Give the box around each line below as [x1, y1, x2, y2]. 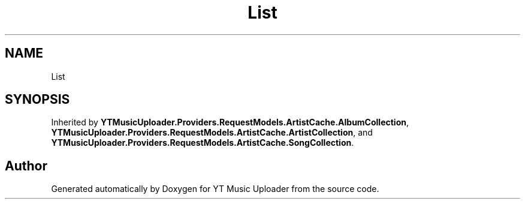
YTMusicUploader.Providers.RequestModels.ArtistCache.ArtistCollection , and [51, 127, 373, 138]
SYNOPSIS [5, 92, 70, 107]
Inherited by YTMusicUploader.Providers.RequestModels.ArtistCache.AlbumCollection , [51, 117, 409, 128]
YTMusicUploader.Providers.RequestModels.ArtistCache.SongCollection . [51, 137, 354, 148]
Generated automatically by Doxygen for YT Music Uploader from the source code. [51, 184, 379, 194]
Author [5, 158, 47, 173]
